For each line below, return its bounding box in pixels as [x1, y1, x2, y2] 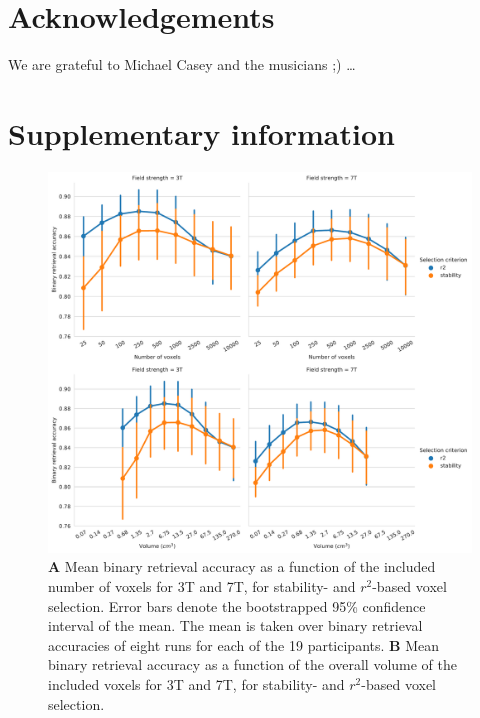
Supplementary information [8, 112, 395, 153]
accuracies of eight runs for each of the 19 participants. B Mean [48, 634, 439, 655]
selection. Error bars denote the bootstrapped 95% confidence [48, 595, 426, 616]
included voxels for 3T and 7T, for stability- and [48, 673, 345, 694]
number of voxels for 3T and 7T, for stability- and [48, 575, 356, 596]
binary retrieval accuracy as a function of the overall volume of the [48, 654, 457, 675]
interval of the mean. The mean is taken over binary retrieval [48, 615, 423, 636]
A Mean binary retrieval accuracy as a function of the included [48, 556, 436, 577]
